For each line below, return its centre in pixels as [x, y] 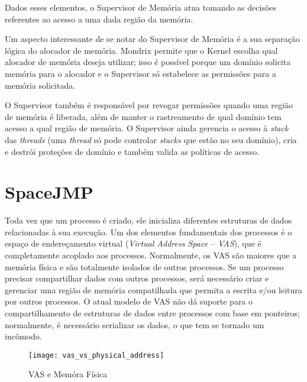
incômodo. [23, 336]
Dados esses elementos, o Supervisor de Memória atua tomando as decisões [141, 7]
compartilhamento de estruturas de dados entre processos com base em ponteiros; [152, 313]
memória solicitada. [40, 85]
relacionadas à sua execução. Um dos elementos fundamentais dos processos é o [148, 232]
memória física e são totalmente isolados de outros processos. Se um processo [144, 266]
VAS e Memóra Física [68, 374]
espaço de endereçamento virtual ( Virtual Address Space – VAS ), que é [133, 243]
